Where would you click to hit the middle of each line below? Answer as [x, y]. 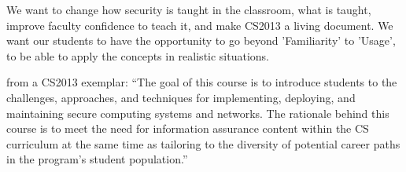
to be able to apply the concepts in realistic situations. [138, 55]
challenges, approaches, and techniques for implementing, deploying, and [181, 97]
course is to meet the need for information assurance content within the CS [188, 128]
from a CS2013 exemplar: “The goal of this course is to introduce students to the [202, 82]
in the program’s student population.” [97, 159]
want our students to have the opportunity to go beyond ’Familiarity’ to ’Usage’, [201, 40]
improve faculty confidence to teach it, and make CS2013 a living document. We [200, 25]
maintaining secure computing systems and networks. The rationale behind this [198, 113]
